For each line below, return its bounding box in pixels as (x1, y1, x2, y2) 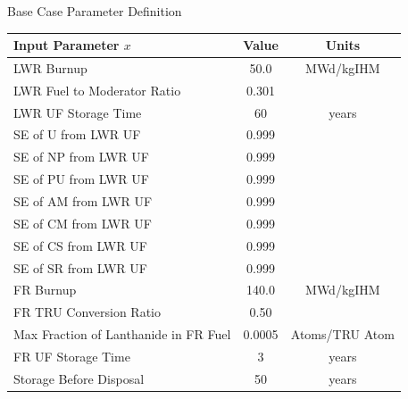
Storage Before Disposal (13, 369, 145, 387)
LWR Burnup (13, 58, 87, 77)
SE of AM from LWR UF (13, 192, 153, 210)
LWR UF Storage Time (13, 103, 142, 121)
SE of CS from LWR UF (13, 236, 147, 254)
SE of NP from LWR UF (13, 147, 149, 166)
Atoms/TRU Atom (290, 325, 395, 344)
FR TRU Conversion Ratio (13, 303, 161, 321)
